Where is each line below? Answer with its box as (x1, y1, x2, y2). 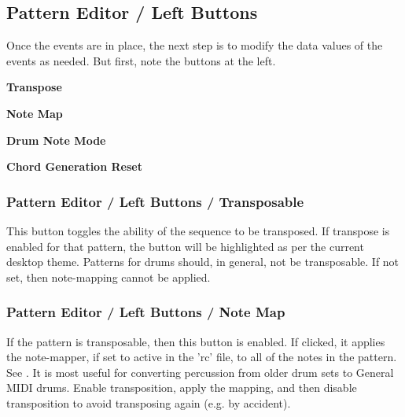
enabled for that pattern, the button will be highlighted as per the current (6, 238, 364, 254)
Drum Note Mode (6, 131, 106, 148)
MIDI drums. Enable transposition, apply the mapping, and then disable (6, 379, 357, 396)
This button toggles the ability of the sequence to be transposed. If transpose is (6, 222, 390, 238)
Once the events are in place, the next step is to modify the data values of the (6, 37, 383, 54)
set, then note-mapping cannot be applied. (6, 268, 211, 285)
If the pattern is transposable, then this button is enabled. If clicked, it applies (6, 333, 385, 349)
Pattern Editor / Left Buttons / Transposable (6, 191, 304, 211)
